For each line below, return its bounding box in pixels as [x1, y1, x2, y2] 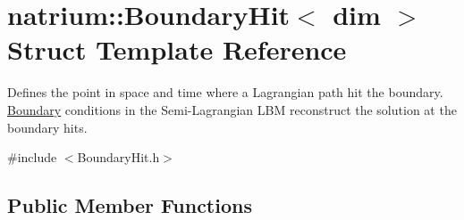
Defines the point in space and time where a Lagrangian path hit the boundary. [7, 83, 443, 102]
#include [7, 148, 57, 167]
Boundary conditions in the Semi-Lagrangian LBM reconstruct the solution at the [7, 100, 457, 118]
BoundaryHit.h [77, 148, 160, 167]
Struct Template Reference [7, 31, 347, 68]
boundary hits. [7, 118, 88, 136]
